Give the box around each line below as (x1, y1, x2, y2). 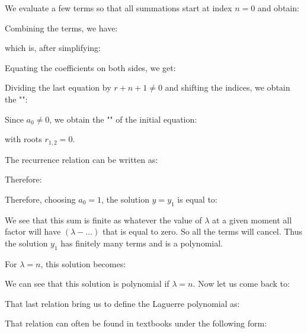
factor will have (5, 225, 61, 238)
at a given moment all (212, 213, 292, 226)
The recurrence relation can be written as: (5, 153, 158, 165)
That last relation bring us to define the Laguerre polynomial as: (5, 297, 240, 309)
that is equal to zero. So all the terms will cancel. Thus (102, 225, 303, 238)
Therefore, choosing (5, 193, 76, 205)
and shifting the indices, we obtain (165, 81, 290, 94)
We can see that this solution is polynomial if (5, 277, 170, 290)
